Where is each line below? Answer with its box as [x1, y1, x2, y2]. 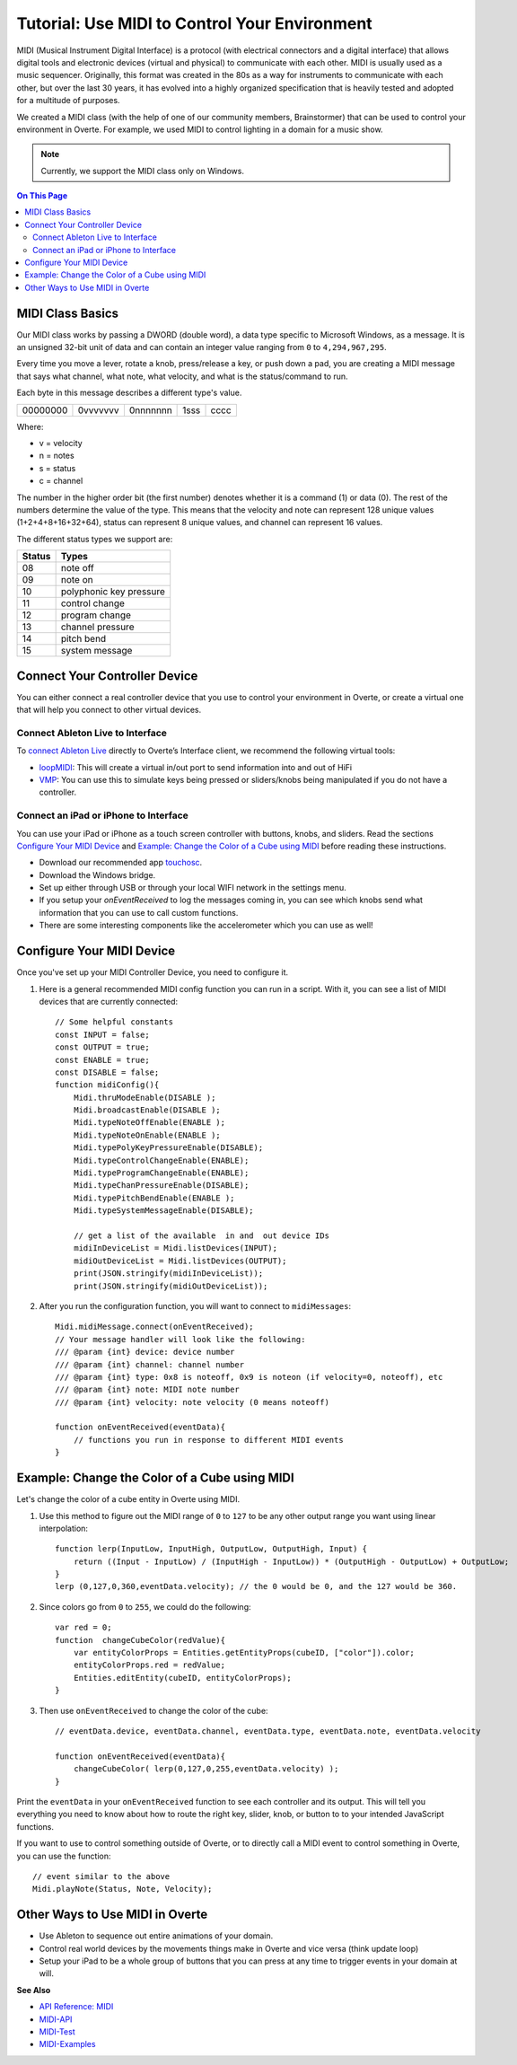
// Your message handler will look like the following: [55, 1334, 306, 1344]
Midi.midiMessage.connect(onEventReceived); [55, 1322, 255, 1332]
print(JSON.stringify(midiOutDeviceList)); [73, 1280, 268, 1291]
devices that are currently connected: [39, 996, 179, 1006]
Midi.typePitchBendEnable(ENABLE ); [73, 1192, 235, 1203]
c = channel [39, 476, 83, 487]
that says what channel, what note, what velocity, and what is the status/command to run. [16, 371, 349, 382]
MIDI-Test [39, 2025, 75, 2037]
